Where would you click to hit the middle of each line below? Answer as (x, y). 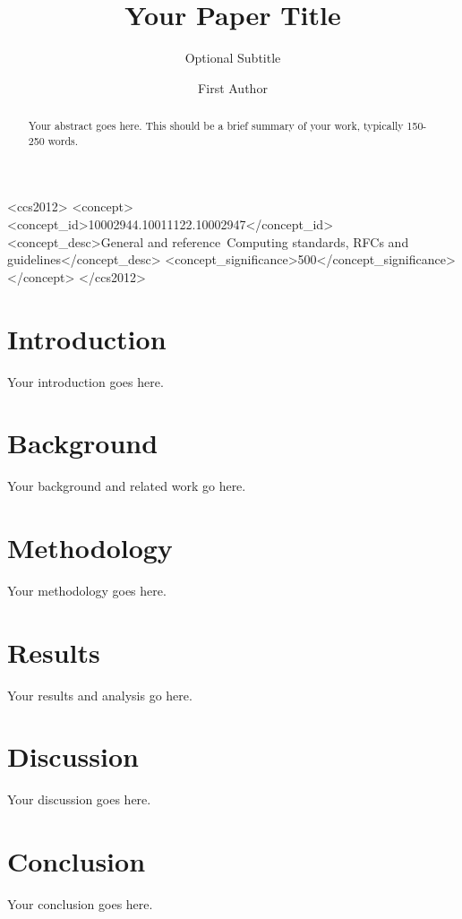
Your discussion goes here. (79, 799)
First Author (233, 87)
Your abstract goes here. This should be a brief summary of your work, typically (216, 126)
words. (63, 140)
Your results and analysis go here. (100, 695)
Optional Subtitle (233, 58)
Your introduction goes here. (86, 381)
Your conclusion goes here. (80, 904)
